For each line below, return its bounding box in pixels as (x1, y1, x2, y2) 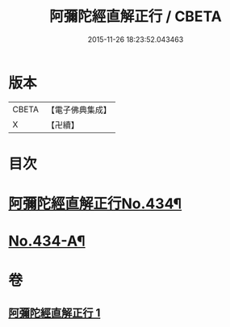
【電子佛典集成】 (46, 104, 111, 115)
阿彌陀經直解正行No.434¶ (8, 195, 182, 213)
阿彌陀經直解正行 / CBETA (49, 7, 222, 26)
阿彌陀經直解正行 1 (8, 306, 101, 320)
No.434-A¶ (8, 232, 86, 250)
